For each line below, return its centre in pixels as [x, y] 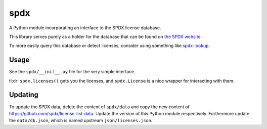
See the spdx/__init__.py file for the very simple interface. [72, 72]
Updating [24, 95]
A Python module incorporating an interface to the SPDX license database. [85, 28]
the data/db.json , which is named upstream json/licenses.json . [81, 121]
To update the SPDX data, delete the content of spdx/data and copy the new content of [99, 107]
